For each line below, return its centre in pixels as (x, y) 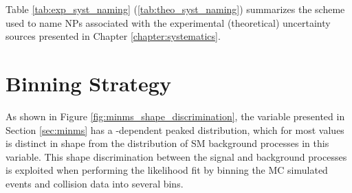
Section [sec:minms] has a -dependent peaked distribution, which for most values (175, 129)
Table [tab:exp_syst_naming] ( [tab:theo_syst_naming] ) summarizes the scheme (175, 9)
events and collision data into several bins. (95, 183)
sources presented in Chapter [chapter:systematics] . (113, 36)
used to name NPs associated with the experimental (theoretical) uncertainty (168, 22)
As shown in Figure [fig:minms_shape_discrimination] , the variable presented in (175, 116)
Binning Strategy (88, 83)
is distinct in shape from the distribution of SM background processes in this (167, 143)
